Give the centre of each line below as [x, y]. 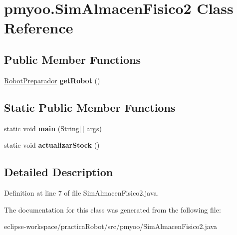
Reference [39, 28]
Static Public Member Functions [90, 107]
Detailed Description [59, 172]
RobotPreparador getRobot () [52, 80]
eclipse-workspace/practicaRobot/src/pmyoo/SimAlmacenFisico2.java [111, 226]
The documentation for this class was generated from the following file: [113, 209]
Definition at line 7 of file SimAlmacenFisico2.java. [82, 192]
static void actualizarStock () [52, 145]
